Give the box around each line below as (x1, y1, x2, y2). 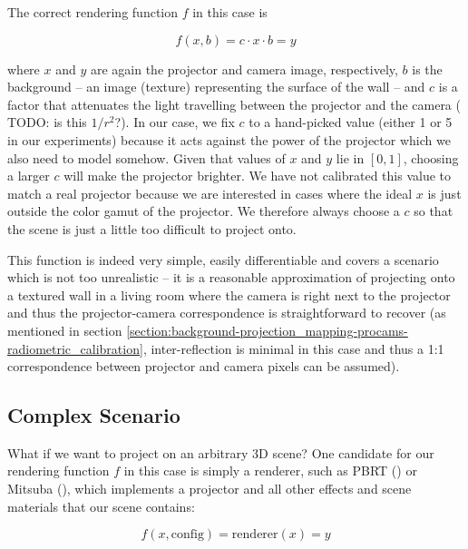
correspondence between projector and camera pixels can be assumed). (7, 357, 400, 376)
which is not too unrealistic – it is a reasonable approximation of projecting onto (7, 268, 455, 287)
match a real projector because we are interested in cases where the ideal (7, 183, 413, 202)
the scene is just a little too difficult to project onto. (7, 219, 297, 238)
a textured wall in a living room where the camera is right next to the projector (7, 285, 451, 304)
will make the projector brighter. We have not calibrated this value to (63, 166, 452, 185)
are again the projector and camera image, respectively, (90, 59, 398, 78)
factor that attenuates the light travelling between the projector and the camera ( (7, 94, 461, 113)
